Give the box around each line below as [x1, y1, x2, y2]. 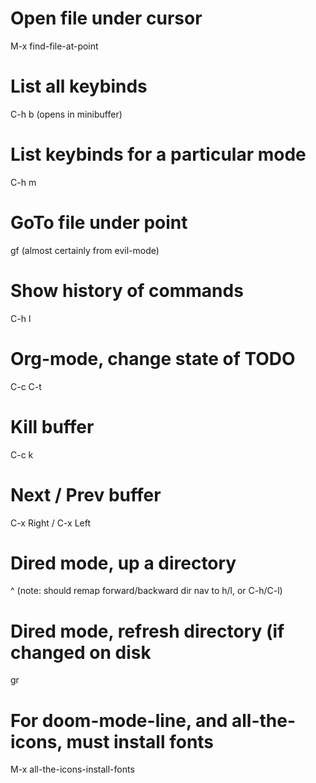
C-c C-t [10, 380, 42, 392]
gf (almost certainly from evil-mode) [10, 244, 160, 256]
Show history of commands [10, 279, 244, 302]
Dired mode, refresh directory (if [10, 620, 285, 642]
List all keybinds [10, 75, 148, 98]
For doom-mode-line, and [10, 709, 228, 732]
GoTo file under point [10, 212, 188, 234]
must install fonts [66, 730, 215, 753]
